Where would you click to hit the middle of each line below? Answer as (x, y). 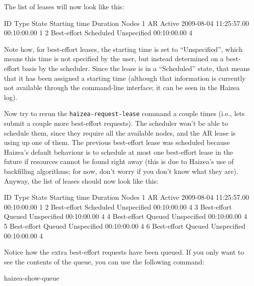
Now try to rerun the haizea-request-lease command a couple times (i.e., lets (124, 113)
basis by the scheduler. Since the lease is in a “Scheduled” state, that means (136, 68)
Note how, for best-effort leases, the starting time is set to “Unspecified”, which (123, 49)
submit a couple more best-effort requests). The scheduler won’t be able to (116, 123)
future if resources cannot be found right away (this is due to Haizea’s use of (119, 161)
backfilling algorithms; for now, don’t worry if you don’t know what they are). (121, 171)
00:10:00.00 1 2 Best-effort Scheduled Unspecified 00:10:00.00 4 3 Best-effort (118, 206)
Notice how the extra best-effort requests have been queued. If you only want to (124, 252)
